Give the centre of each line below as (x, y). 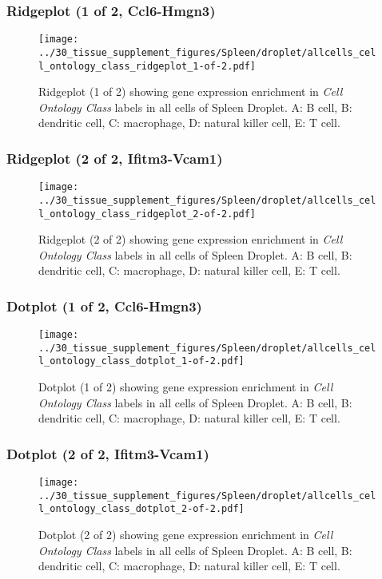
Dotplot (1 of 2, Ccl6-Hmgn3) (104, 305)
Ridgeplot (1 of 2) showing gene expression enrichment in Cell (191, 91)
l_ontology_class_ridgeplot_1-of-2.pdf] (147, 66)
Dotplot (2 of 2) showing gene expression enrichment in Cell (186, 535)
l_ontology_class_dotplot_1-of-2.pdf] (141, 361)
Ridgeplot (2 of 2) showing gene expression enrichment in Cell (191, 239)
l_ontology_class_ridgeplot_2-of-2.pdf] (147, 214)
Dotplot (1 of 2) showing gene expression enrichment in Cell (186, 387)
